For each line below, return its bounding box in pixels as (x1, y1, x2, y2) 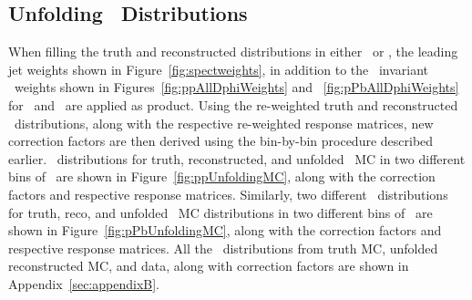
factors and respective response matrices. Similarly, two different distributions (8, 184, 448, 203)
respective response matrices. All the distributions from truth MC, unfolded (8, 238, 438, 257)
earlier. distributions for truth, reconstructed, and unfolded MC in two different (8, 149, 466, 168)
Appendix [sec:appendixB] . (8, 274, 160, 293)
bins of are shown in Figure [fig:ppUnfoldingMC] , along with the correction (8, 167, 436, 186)
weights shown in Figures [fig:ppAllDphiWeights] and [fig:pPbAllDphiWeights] (14, 78, 459, 97)
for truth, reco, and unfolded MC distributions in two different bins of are (8, 202, 433, 222)
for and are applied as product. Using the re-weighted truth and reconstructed (8, 95, 458, 114)
